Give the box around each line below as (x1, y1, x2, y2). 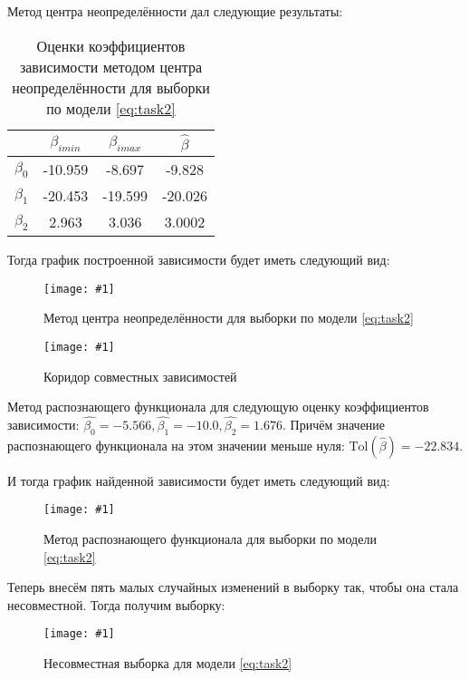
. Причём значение (282, 415, 386, 434)
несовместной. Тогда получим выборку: (7, 595, 225, 614)
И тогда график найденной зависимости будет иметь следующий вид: (7, 470, 390, 490)
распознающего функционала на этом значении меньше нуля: (7, 435, 345, 454)
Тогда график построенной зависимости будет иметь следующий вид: (7, 250, 390, 269)
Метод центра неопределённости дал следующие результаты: (7, 2, 343, 20)
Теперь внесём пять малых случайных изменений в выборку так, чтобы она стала (7, 577, 459, 597)
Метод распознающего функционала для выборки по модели (43, 529, 377, 548)
